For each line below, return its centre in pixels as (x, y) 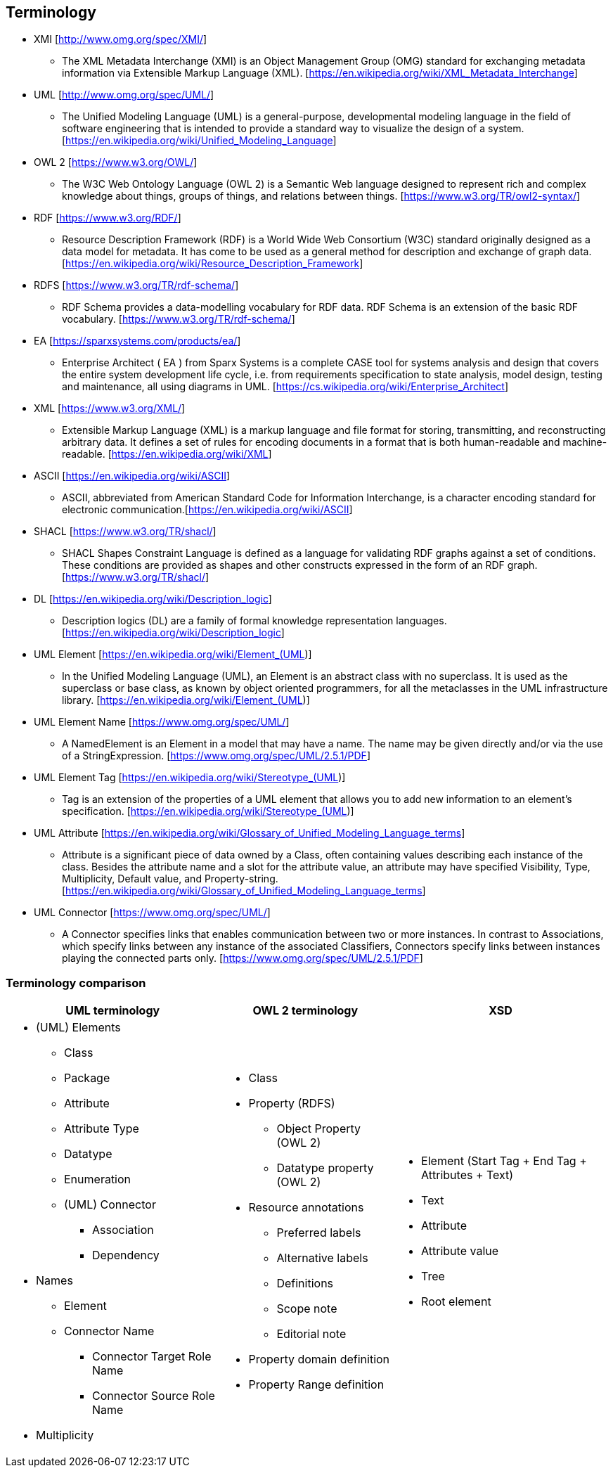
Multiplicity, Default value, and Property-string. (170, 879)
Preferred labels (319, 1233)
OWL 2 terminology (305, 1011)
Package (87, 1078)
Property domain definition (319, 1359)
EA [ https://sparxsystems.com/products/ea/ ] (137, 341)
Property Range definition (316, 1385)
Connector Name (109, 1331)
